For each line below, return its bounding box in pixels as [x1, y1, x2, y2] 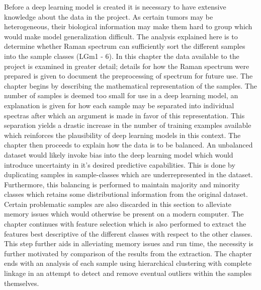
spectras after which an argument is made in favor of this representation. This [4, 110, 245, 120]
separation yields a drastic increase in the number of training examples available [4, 120, 251, 130]
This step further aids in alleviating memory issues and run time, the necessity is [4, 238, 253, 249]
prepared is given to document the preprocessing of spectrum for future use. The [4, 70, 253, 81]
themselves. [4, 277, 39, 288]
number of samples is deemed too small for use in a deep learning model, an [4, 90, 238, 101]
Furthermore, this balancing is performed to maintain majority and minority [4, 179, 240, 189]
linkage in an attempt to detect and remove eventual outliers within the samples [4, 268, 252, 278]
